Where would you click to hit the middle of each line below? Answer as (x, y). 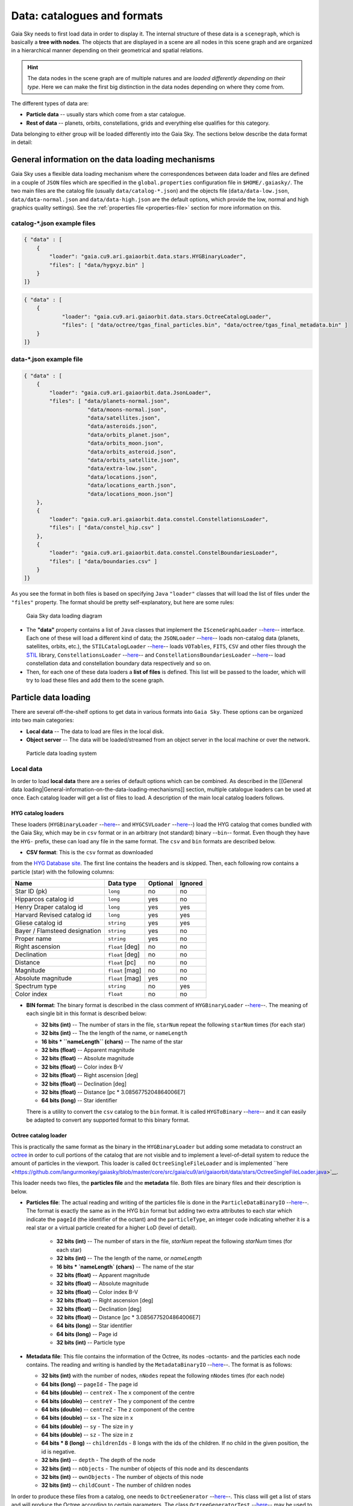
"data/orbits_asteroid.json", (132, 451)
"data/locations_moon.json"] (130, 494)
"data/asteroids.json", (123, 426)
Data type (122, 884)
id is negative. (59, 1451)
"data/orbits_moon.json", (126, 443)
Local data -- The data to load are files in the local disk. (95, 731)
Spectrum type (36, 986)
